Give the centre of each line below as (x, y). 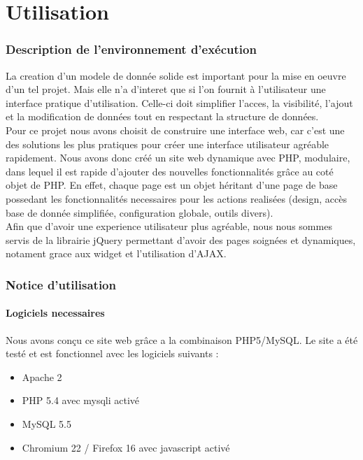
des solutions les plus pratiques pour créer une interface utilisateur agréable (168, 144)
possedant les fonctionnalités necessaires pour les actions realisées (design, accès (176, 198)
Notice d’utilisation (61, 284)
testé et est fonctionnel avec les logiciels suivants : (112, 353)
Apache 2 (42, 376)
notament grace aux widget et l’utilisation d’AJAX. (116, 253)
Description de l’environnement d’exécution (131, 49)
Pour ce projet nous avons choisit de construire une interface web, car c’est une (175, 130)
